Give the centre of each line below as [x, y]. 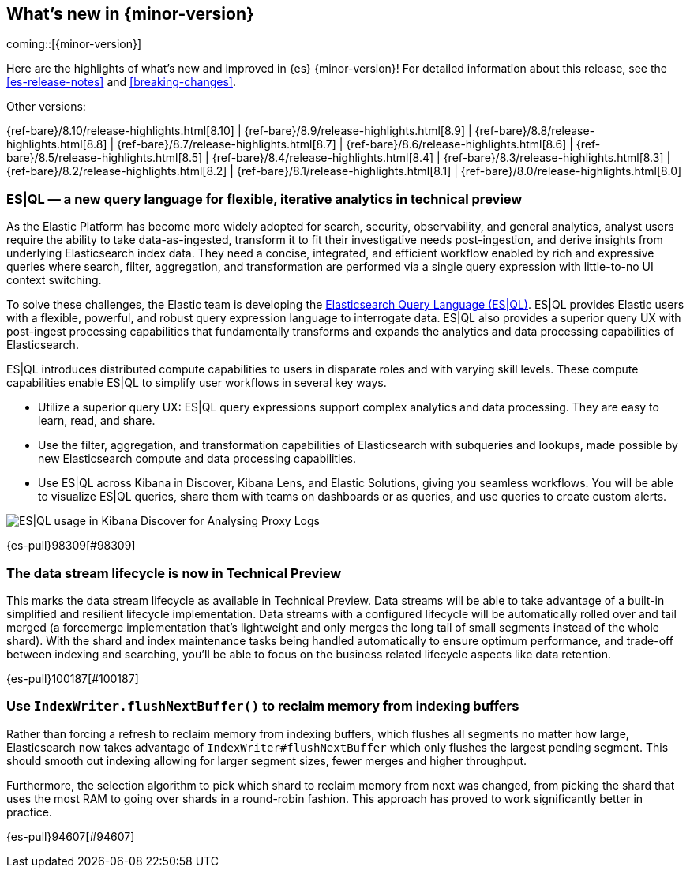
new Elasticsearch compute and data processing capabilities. [197, 459]
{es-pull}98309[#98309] [71, 546]
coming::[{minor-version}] [74, 44]
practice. [29, 812]
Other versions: [46, 107]
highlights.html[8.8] [57, 144]
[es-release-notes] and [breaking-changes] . [121, 82]
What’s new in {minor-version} [130, 14]
